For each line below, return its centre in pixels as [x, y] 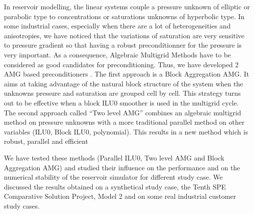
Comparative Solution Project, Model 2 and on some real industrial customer [120, 196]
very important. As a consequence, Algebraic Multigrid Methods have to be [117, 54]
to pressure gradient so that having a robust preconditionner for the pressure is [123, 45]
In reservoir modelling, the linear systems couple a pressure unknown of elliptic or [127, 6]
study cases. [22, 205]
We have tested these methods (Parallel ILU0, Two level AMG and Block [114, 157]
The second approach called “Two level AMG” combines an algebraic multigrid [123, 112]
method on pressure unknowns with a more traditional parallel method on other [124, 122]
